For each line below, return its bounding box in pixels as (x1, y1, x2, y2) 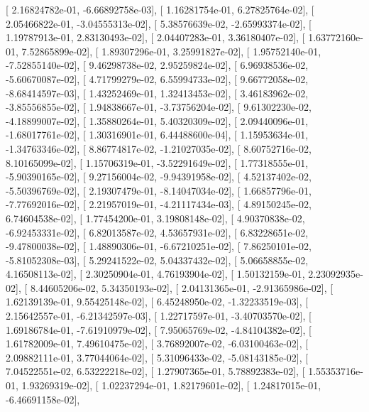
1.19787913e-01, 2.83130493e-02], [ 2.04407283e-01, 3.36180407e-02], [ (6, 30, 305, 45)
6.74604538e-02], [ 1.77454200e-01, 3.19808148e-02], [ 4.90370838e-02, (6, 210, 305, 225)
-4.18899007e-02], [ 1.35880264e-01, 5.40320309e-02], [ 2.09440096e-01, (6, 113, 309, 128)
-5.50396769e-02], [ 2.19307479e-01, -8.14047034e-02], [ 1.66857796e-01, (6, 183, 312, 197)
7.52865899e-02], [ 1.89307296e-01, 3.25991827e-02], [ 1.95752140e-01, (21, 43, 321, 58)
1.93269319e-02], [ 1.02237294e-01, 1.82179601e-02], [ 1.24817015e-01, (21, 378, 321, 393)
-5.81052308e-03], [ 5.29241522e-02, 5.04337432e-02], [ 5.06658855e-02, (6, 252, 309, 267)
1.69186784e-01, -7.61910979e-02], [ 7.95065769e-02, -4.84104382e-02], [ (6, 322, 312, 337)
